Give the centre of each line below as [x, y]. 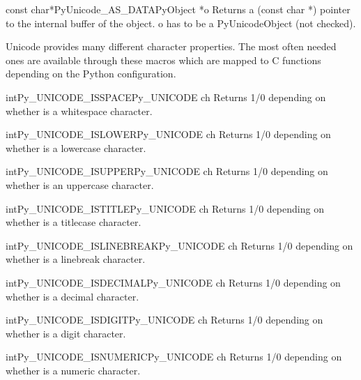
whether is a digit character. [66, 333]
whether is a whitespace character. [79, 111]
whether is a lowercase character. [76, 147]
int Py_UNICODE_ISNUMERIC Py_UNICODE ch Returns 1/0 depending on [174, 357]
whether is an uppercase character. [80, 184]
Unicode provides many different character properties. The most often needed [171, 46]
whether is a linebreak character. [76, 259]
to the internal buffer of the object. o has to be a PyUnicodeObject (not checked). [181, 23]
